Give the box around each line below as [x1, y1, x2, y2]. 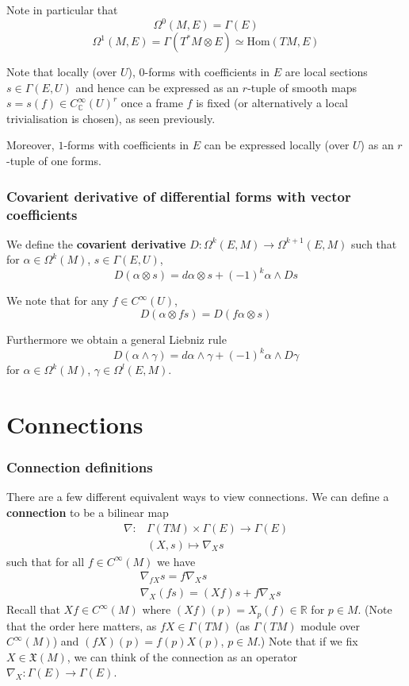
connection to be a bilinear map [6, 503, 169, 520]
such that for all [6, 553, 85, 569]
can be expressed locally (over [204, 137, 350, 153]
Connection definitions [6, 457, 153, 477]
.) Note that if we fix [257, 633, 358, 649]
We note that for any [6, 292, 109, 309]
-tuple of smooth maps [247, 79, 357, 95]
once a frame [120, 94, 183, 111]
